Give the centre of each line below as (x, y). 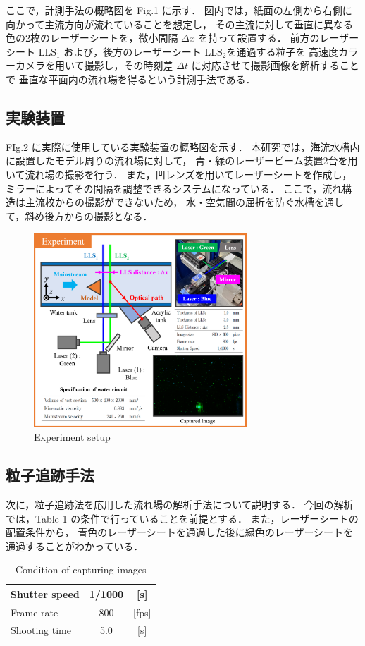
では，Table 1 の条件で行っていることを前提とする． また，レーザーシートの (182, 518)
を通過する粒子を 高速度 (283, 51)
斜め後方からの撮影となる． (89, 215)
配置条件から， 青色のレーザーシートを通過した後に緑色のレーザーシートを (180, 532)
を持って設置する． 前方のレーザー (279, 38)
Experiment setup (72, 437)
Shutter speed (45, 593)
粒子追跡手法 (50, 475)
